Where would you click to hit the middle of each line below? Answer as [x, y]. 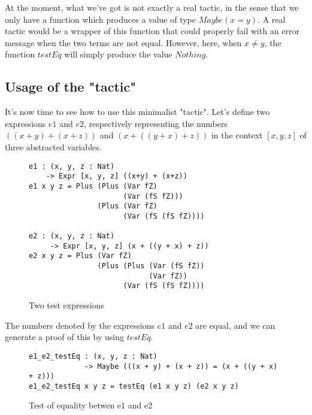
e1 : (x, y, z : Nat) [72, 166]
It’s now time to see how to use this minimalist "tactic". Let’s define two [137, 112]
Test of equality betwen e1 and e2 [91, 405]
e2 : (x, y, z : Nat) [72, 236]
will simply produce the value [118, 54]
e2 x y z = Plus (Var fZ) [80, 256]
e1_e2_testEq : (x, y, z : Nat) [93, 356]
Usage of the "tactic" [71, 87]
